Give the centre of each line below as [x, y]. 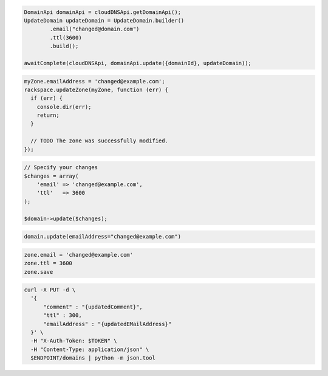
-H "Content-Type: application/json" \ [90, 349]
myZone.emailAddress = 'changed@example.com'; [94, 81]
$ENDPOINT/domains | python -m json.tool [93, 358]
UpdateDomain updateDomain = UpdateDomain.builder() [104, 20]
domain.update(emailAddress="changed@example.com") [103, 237]
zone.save [39, 272]
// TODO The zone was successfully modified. [99, 141]
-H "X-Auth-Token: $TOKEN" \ [74, 341]
